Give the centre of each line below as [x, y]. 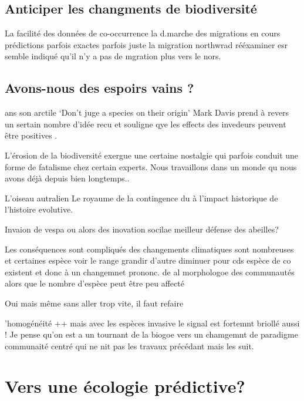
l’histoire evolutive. [39, 209]
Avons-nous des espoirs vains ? [99, 88]
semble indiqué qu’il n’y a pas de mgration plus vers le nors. [113, 56]
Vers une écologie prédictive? [125, 386]
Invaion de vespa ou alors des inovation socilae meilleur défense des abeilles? [142, 229]
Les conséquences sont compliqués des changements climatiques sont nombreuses [149, 249]
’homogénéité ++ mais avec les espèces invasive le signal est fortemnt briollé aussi [152, 323]
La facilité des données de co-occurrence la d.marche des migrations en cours [143, 33]
